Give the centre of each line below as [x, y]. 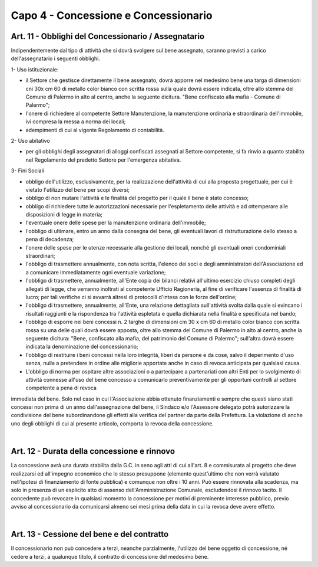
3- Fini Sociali [27, 171]
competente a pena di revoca [61, 388]
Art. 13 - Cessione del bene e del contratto [90, 534]
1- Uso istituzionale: [35, 69]
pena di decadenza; [50, 240]
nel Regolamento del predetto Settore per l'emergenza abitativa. [103, 160]
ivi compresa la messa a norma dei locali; [76, 122]
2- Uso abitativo [30, 140]
